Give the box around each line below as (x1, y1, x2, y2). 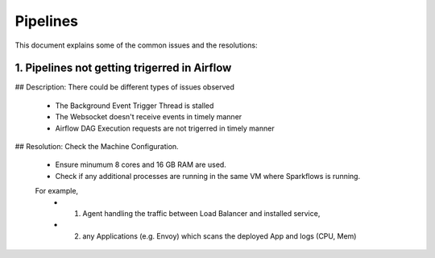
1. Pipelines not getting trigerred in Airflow (14, 61, 232, 75)
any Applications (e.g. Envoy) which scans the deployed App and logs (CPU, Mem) (82, 231, 357, 241)
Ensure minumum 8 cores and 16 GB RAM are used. (55, 160, 227, 169)
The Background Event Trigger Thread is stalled (55, 101, 214, 110)
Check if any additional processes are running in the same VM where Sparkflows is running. (55, 171, 361, 181)
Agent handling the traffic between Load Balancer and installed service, (82, 208, 321, 218)
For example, (35, 186, 79, 196)
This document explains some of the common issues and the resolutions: (14, 40, 258, 50)
